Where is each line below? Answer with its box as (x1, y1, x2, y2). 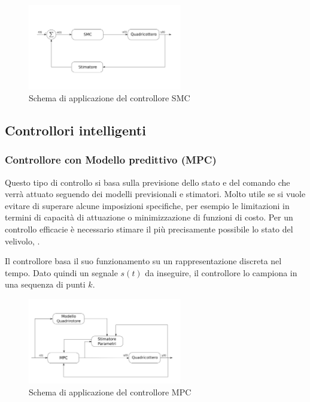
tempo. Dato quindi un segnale (5, 266, 118, 279)
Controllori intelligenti (5, 120, 146, 139)
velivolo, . (5, 234, 40, 247)
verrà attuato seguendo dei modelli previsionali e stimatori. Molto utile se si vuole (5, 188, 306, 200)
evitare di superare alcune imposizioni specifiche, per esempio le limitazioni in (5, 199, 290, 211)
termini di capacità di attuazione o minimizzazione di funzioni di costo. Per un (5, 211, 293, 223)
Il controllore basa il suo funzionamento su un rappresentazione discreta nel (5, 255, 282, 267)
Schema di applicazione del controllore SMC (29, 91, 190, 104)
